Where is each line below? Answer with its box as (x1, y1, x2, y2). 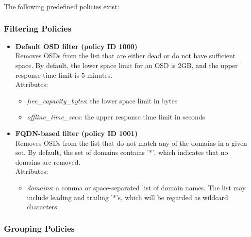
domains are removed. (15, 156, 81, 167)
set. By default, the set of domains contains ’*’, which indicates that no (15, 147, 228, 157)
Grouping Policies (4, 222, 75, 234)
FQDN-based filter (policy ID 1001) (15, 128, 138, 138)
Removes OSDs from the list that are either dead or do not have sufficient (15, 51, 235, 61)
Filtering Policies (4, 22, 72, 34)
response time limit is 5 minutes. (15, 69, 113, 80)
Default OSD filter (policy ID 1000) (15, 41, 138, 51)
